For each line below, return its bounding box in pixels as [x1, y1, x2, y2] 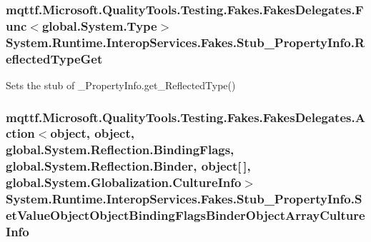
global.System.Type [41, 16, 157, 34]
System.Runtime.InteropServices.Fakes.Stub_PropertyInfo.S [6, 190, 362, 208]
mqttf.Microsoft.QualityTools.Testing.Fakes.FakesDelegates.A [6, 108, 365, 126]
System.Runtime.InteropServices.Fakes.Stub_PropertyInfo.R [6, 33, 365, 51]
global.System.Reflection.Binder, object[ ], [6, 157, 251, 175]
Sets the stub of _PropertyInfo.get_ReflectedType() [6, 77, 236, 92]
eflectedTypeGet [6, 49, 103, 67]
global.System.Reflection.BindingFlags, [6, 141, 234, 158]
